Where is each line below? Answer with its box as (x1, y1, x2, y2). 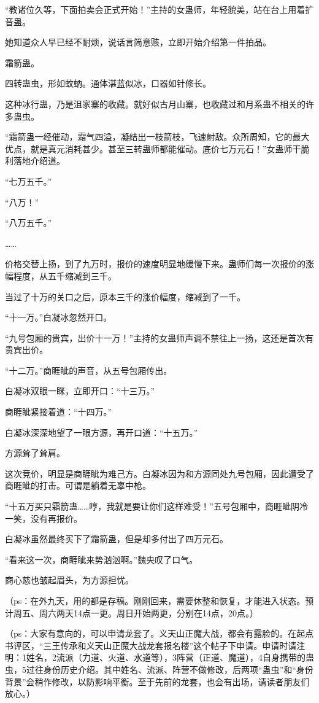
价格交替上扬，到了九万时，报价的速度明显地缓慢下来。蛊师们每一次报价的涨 (5, 257, 314, 270)
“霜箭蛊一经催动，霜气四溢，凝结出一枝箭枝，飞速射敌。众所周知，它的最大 (5, 130, 310, 143)
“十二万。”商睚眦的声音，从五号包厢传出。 (5, 363, 172, 376)
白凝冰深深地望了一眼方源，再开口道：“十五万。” (5, 425, 198, 438)
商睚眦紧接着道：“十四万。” (5, 405, 112, 418)
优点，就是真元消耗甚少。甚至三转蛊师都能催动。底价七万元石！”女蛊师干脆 (5, 142, 310, 155)
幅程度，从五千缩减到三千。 (5, 269, 117, 282)
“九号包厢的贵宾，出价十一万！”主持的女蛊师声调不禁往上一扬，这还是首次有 (5, 331, 314, 344)
